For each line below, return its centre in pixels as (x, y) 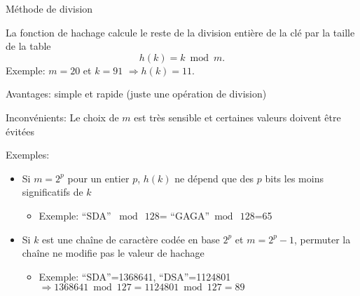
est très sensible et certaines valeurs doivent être (237, 117)
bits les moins (294, 178)
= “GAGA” (185, 215)
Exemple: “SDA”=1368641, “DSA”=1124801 (135, 276)
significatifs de (53, 192)
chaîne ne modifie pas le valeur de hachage (113, 253)
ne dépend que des (214, 178)
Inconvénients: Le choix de (62, 117)
